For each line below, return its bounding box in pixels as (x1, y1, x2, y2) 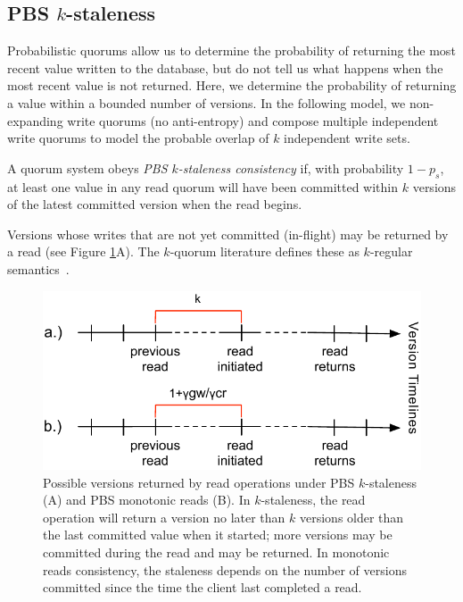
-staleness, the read (260, 490, 366, 509)
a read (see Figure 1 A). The (7, 242, 160, 261)
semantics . (7, 259, 70, 278)
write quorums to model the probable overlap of (7, 129, 269, 147)
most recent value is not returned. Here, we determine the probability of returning (7, 76, 457, 95)
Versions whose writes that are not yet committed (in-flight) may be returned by (7, 224, 449, 243)
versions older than (299, 507, 404, 526)
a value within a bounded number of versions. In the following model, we (7, 93, 406, 112)
